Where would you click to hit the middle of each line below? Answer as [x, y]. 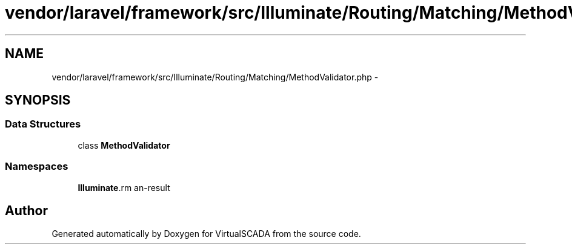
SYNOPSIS [38, 100]
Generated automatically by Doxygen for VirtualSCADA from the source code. [206, 234]
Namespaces [37, 167]
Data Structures [43, 124]
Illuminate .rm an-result [124, 187]
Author [26, 210]
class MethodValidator [124, 145]
